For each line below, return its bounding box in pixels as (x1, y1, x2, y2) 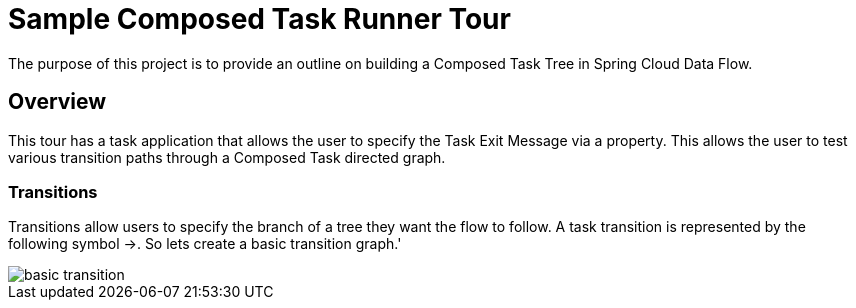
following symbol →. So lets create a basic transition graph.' (8, 235, 402, 253)
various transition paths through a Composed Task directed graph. (8, 148, 446, 166)
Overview (8, 89, 107, 115)
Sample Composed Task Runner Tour (8, 2, 511, 36)
